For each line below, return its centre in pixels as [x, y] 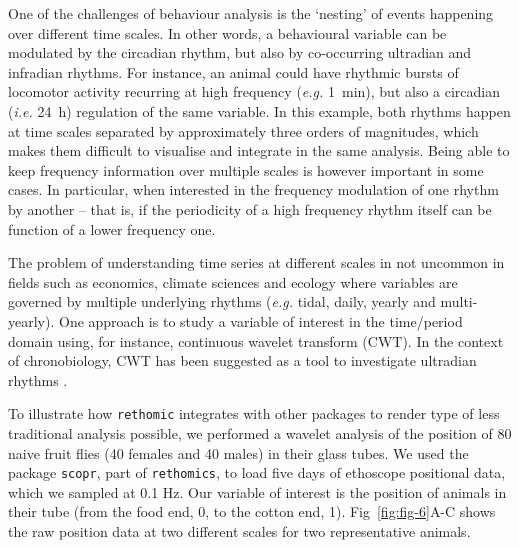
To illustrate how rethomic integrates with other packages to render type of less [254, 413]
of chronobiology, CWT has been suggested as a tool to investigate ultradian [242, 360]
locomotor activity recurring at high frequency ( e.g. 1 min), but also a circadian [254, 91]
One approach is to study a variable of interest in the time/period [260, 320]
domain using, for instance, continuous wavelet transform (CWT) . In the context [256, 340]
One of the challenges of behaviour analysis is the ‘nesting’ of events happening [251, 13]
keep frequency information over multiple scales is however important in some [246, 169]
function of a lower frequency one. [112, 228]
